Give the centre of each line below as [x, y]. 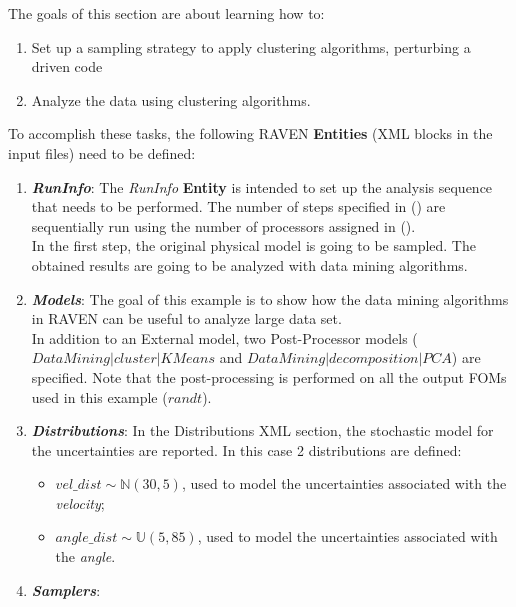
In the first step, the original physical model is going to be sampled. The [253, 245]
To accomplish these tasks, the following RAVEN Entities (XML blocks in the [250, 133]
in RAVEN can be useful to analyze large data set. [186, 318]
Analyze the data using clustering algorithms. [171, 99]
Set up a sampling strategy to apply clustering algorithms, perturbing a [251, 46]
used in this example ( [99, 396]
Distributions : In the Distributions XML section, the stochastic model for [262, 430]
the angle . [85, 556]
